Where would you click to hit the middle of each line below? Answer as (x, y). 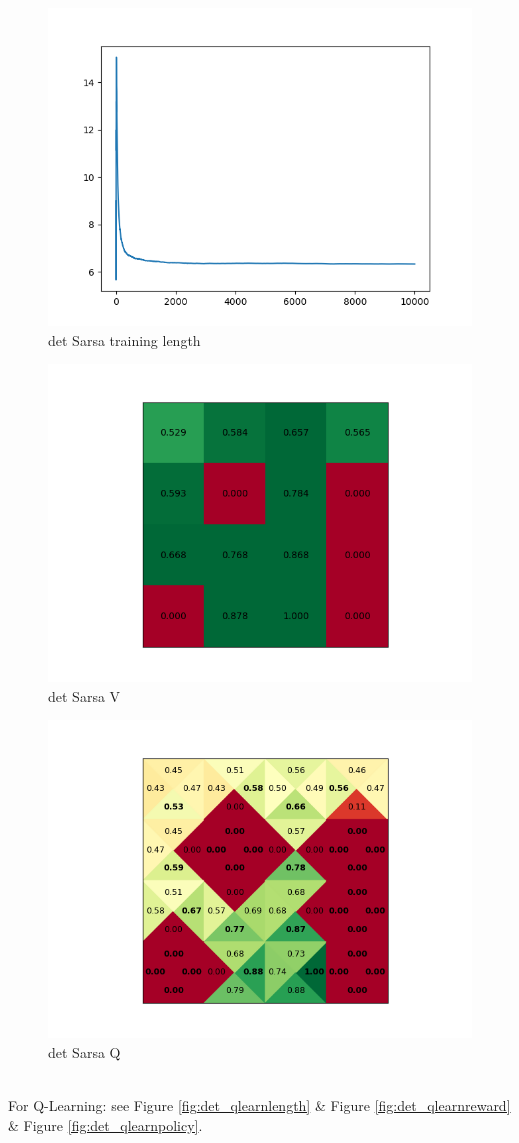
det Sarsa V (84, 695)
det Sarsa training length (124, 339)
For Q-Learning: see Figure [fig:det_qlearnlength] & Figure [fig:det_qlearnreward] (259, 1105)
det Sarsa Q (84, 1051)
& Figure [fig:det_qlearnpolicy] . (105, 1124)
